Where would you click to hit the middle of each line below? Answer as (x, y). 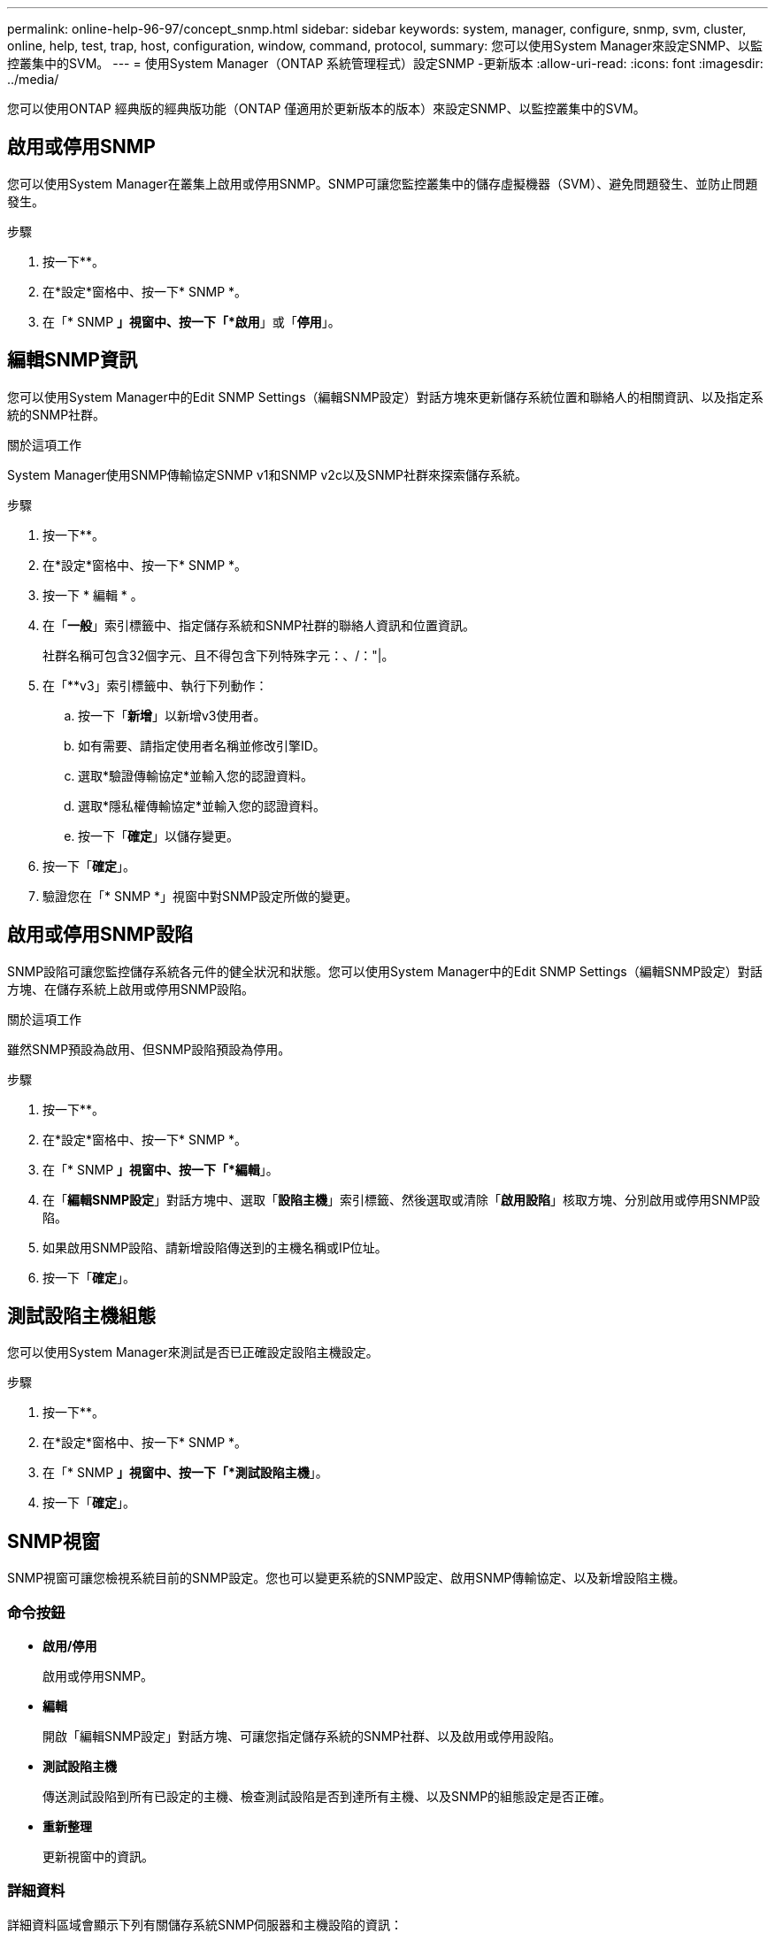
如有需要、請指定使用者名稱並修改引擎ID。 (202, 745)
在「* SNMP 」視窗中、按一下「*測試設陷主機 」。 (185, 1473)
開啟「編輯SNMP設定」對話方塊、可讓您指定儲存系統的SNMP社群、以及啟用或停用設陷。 (302, 1736)
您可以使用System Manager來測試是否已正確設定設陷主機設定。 (193, 1352)
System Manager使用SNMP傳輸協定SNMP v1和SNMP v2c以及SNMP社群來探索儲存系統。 (268, 474)
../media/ (33, 79)
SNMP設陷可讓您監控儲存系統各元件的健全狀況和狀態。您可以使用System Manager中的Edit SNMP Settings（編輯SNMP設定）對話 (385, 971)
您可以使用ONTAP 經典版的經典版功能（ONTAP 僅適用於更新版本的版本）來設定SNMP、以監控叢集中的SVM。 (326, 108)
